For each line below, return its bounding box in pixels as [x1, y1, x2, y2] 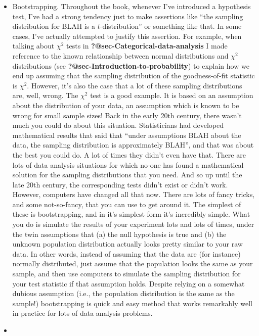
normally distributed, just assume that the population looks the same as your [12, 258, 253, 269]
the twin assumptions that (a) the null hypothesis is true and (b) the [12, 228, 227, 239]
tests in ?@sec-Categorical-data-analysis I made [66, 40, 228, 51]
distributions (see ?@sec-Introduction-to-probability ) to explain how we [12, 60, 249, 71]
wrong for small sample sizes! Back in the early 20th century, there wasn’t [12, 110, 242, 120]
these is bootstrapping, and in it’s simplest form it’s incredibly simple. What [12, 209, 250, 219]
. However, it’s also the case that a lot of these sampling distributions [27, 80, 242, 90]
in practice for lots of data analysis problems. [12, 308, 153, 318]
